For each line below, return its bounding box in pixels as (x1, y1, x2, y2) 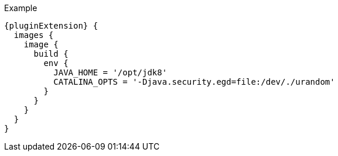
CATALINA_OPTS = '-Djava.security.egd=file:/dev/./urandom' (53, 77, 335, 86)
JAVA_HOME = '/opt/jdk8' (53, 68, 168, 77)
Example (4, 3, 37, 13)
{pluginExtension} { (4, 21, 98, 30)
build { (33, 49, 69, 58)
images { (13, 30, 54, 40)
